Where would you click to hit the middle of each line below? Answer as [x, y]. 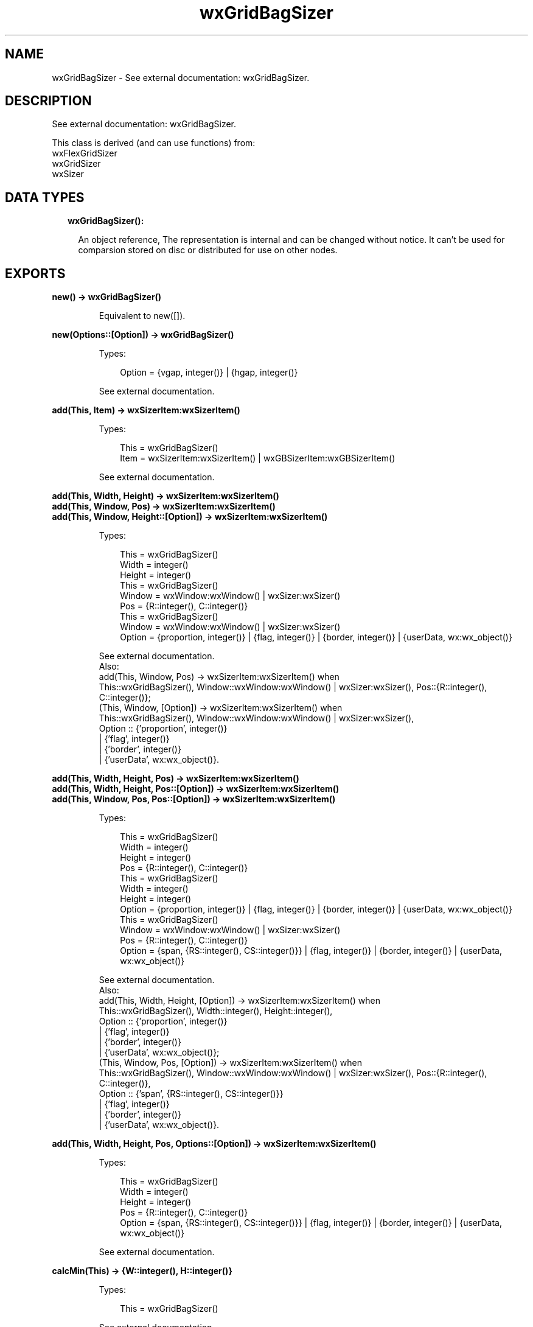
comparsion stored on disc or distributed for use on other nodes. [208, 250]
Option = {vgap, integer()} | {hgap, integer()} [209, 373]
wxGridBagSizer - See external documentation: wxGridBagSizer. [181, 77]
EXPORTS [35, 273]
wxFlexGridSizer [85, 153]
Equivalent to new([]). [142, 316]
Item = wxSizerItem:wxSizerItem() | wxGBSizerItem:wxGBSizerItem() [258, 458]
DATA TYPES [45, 197]
